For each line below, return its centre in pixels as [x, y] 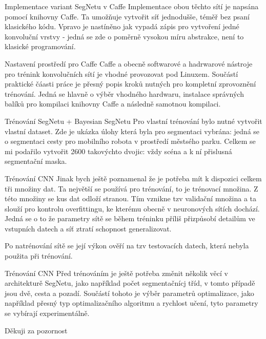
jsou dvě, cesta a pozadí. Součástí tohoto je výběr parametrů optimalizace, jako [129, 293]
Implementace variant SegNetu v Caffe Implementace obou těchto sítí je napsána [132, 6]
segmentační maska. [36, 161]
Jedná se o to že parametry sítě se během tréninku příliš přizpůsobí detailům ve [130, 218]
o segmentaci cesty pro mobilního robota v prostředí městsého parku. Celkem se [130, 141]
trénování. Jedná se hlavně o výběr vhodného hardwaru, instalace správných [124, 93]
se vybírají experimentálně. [47, 313]
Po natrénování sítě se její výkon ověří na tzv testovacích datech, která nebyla [127, 246]
